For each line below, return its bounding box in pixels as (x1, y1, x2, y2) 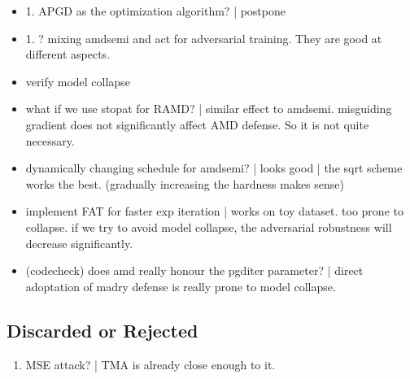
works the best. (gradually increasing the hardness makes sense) (25, 175, 344, 192)
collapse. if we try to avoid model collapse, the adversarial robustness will (25, 218, 392, 235)
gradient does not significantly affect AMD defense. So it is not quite (25, 115, 369, 133)
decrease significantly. (25, 234, 133, 251)
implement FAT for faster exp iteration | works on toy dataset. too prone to (25, 203, 403, 220)
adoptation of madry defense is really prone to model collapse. (25, 277, 336, 294)
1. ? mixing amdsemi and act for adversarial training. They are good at (25, 29, 382, 46)
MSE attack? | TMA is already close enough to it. (25, 355, 276, 372)
